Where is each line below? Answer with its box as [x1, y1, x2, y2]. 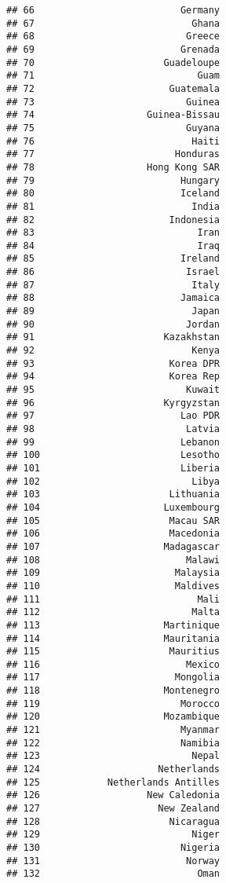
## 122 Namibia [6, 737, 221, 749]
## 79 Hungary [6, 174, 221, 186]
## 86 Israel [6, 266, 221, 278]
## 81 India [6, 200, 221, 212]
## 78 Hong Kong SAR [6, 161, 221, 173]
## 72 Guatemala [6, 82, 221, 94]
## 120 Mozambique [6, 711, 221, 723]
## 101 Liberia [6, 462, 221, 474]
